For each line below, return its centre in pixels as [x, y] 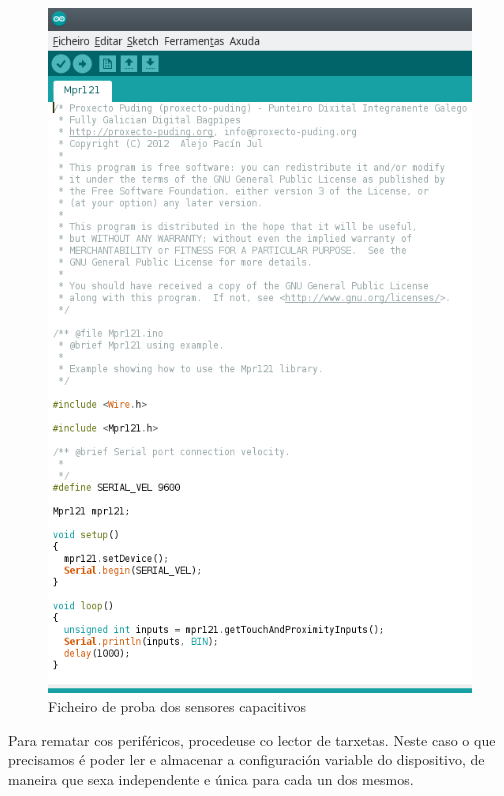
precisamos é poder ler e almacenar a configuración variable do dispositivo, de [246, 759]
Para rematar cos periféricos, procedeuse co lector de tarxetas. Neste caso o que [252, 739]
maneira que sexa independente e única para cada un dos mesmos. [211, 778]
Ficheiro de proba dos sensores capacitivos [177, 706]
